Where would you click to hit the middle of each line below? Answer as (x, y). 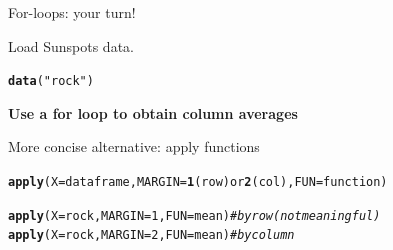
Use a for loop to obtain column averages (153, 112)
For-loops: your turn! (72, 12)
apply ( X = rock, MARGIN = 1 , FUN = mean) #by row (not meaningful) (194, 215)
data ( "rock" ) (51, 81)
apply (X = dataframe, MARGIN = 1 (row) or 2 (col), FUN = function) (198, 182)
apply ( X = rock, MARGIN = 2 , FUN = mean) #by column (151, 235)
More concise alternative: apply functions (134, 146)
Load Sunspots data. (71, 45)
